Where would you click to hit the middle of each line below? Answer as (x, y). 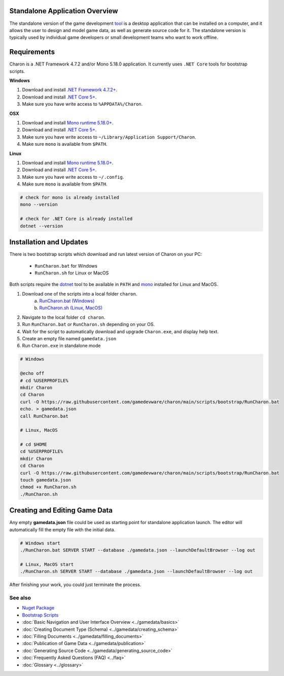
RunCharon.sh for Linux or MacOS (72, 273)
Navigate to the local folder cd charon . (64, 317)
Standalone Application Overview (64, 11)
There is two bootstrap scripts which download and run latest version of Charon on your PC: (106, 254)
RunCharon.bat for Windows (66, 266)
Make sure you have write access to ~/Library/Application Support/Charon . (109, 137)
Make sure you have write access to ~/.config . (73, 177)
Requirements (32, 52)
